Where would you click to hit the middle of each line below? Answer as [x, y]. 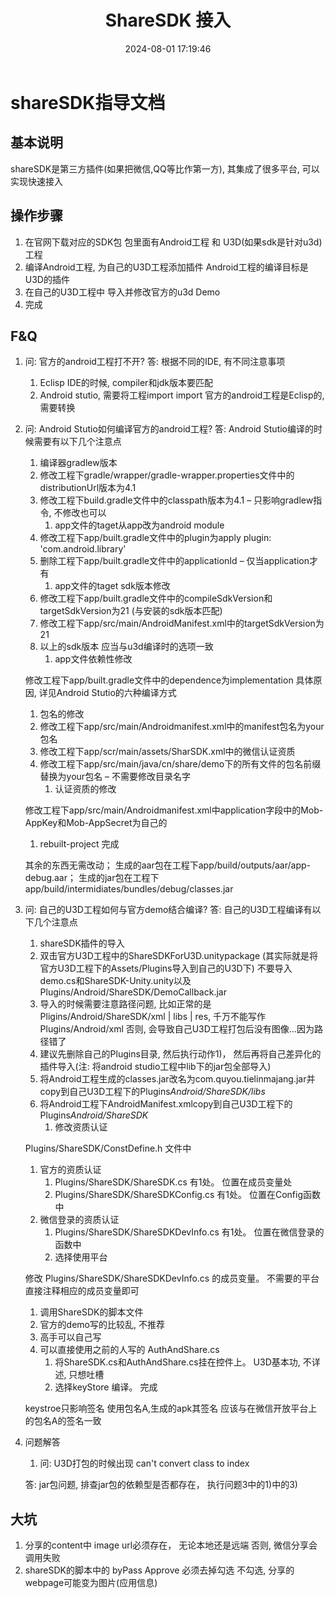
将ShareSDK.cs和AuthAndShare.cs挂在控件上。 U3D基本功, [177, 1362]
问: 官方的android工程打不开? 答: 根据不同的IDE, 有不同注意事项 [155, 362]
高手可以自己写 [70, 1337]
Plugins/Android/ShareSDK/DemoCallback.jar [133, 992]
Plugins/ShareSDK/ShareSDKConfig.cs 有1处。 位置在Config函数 [187, 1195]
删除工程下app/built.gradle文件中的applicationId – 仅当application [174, 561]
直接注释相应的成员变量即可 [82, 1291]
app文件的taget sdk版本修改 [112, 586]
